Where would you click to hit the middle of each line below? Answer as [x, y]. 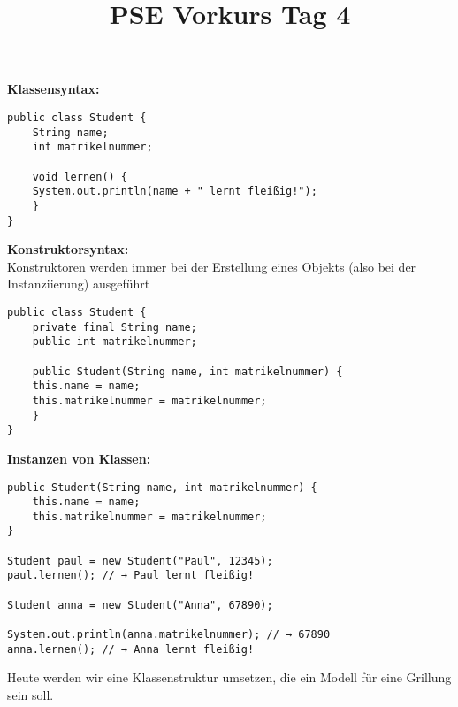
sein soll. [31, 694]
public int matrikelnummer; [114, 342]
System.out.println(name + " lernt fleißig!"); [175, 192]
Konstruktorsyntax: [68, 249]
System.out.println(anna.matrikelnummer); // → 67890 [169, 635]
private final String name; [114, 327]
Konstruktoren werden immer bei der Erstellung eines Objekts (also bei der [212, 266]
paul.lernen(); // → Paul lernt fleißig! [131, 576]
